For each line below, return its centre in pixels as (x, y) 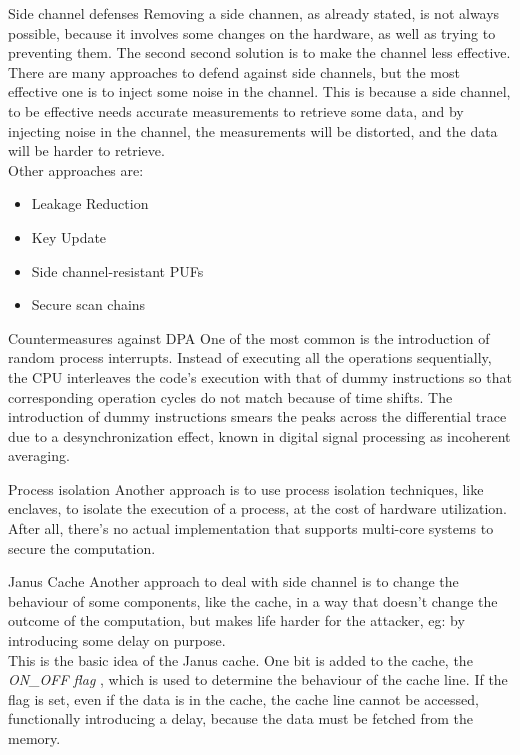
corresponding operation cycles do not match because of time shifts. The (230, 396)
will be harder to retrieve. (86, 150)
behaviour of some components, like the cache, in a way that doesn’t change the (253, 600)
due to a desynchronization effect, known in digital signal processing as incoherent (259, 435)
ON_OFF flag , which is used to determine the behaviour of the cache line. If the (258, 679)
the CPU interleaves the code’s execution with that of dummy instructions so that (260, 376)
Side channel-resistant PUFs (117, 270)
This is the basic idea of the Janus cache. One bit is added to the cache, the (240, 659)
